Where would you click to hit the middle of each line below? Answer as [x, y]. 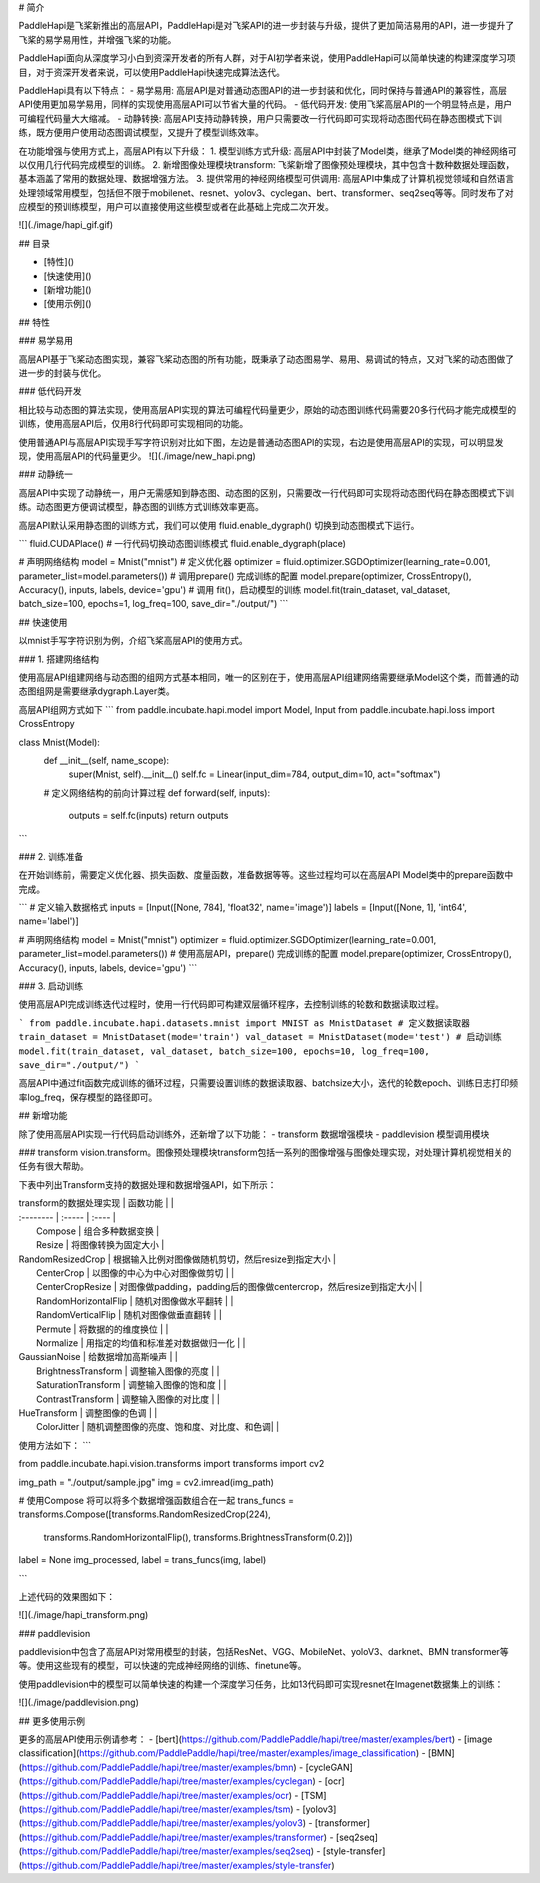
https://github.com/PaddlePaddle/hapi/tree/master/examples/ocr [155, 1795]
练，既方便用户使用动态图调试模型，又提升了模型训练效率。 [141, 132]
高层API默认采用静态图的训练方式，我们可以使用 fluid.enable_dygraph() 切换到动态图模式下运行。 [219, 525]
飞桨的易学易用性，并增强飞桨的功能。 [97, 39]
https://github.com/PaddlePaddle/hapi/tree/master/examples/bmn [157, 1767]
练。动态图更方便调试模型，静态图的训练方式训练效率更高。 [141, 507]
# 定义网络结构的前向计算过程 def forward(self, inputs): [156, 792]
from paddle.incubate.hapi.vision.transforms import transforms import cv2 [171, 1464]
